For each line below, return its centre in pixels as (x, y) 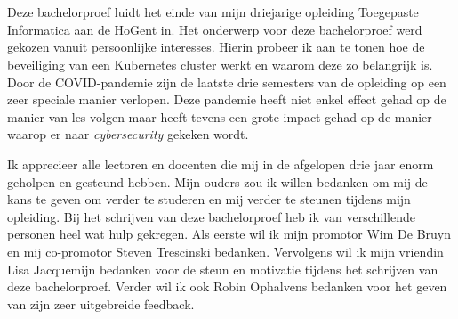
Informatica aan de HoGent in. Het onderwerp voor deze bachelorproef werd (215, 29)
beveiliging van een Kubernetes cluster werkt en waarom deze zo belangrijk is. (220, 64)
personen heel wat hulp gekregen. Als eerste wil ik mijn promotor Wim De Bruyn (229, 234)
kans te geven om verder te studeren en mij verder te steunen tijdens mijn (209, 199)
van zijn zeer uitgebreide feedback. (101, 303)
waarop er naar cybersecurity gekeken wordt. (128, 134)
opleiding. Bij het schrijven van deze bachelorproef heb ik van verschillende (212, 216)
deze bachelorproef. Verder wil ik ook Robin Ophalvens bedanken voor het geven (227, 286)
